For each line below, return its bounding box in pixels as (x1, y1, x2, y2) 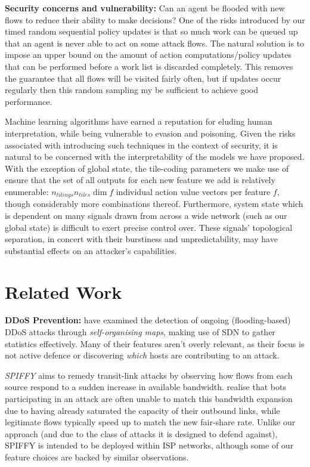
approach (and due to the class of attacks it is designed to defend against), (5, 427, 278, 440)
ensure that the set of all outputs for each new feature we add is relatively (5, 174, 275, 186)
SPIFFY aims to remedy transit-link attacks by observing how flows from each (5, 369, 293, 381)
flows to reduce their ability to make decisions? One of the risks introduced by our (5, 13, 305, 26)
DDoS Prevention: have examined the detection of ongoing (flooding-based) (5, 314, 291, 326)
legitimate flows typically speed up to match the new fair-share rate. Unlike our (5, 416, 296, 428)
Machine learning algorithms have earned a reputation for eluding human (5, 115, 272, 128)
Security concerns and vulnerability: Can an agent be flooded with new (5, 2, 285, 14)
